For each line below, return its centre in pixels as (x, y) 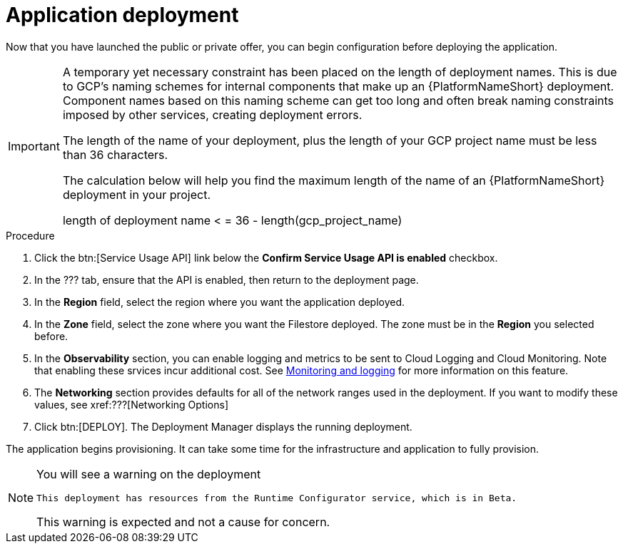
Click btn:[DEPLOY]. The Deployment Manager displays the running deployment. (223, 426)
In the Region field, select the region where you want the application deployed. (220, 302)
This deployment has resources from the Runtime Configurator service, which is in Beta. (277, 498)
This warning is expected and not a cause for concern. (183, 522)
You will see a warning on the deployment (149, 474)
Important (34, 146)
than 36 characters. (115, 154)
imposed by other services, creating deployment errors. (212, 114)
